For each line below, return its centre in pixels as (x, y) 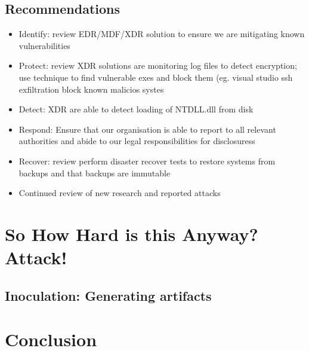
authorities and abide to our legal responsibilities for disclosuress (137, 141)
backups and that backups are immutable (95, 173)
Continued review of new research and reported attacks (120, 193)
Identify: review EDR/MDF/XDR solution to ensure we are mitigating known (162, 34)
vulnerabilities (44, 45)
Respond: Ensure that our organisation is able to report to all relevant (147, 129)
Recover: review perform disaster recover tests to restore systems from (147, 161)
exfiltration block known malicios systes (91, 89)
